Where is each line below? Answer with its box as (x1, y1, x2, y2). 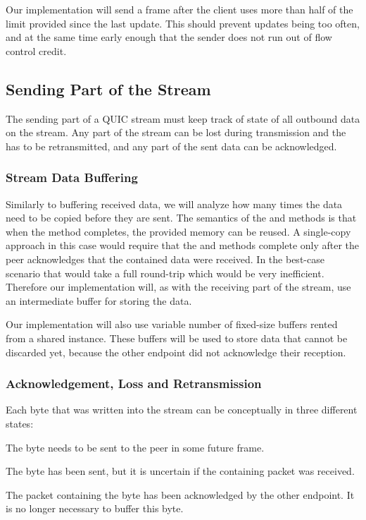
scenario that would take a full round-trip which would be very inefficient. (6, 265, 324, 280)
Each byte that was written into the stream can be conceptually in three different (6, 402, 358, 417)
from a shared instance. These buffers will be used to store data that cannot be (6, 330, 348, 345)
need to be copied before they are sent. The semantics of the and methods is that (6, 210, 357, 225)
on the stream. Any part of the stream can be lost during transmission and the (6, 125, 346, 140)
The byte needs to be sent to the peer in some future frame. (6, 440, 265, 454)
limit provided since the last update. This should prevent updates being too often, (6, 16, 360, 30)
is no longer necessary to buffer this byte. (6, 501, 184, 516)
